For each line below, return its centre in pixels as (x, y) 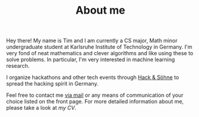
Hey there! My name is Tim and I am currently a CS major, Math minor (92, 41)
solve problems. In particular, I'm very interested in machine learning (91, 59)
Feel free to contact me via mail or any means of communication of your (95, 95)
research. (18, 66)
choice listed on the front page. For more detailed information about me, (95, 102)
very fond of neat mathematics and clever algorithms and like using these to (100, 53)
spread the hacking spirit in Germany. (52, 84)
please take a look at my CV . (41, 108)
